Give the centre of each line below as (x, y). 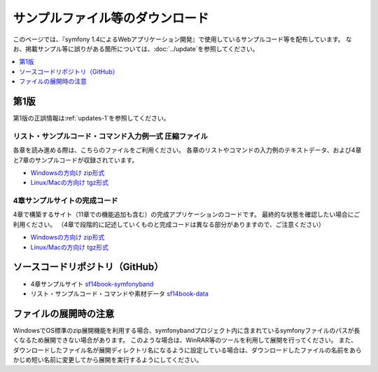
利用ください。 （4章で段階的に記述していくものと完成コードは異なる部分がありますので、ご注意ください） (169, 224)
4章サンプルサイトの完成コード (65, 201)
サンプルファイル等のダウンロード (111, 18)
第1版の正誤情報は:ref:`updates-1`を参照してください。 (91, 118)
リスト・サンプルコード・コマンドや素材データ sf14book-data (120, 294)
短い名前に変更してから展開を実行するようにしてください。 (117, 360)
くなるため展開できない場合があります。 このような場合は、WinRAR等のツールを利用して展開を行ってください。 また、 (185, 340)
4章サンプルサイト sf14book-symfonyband (92, 284)
